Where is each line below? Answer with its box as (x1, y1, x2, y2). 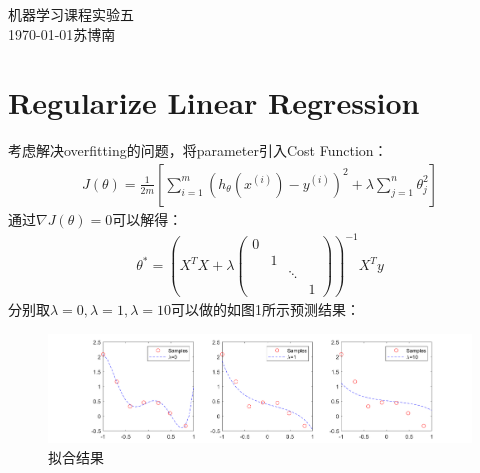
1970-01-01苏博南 (8, 23, 116, 44)
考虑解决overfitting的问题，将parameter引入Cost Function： (8, 140, 388, 161)
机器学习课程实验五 (8, 4, 134, 24)
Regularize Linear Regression (8, 82, 420, 123)
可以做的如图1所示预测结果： (170, 299, 360, 320)
